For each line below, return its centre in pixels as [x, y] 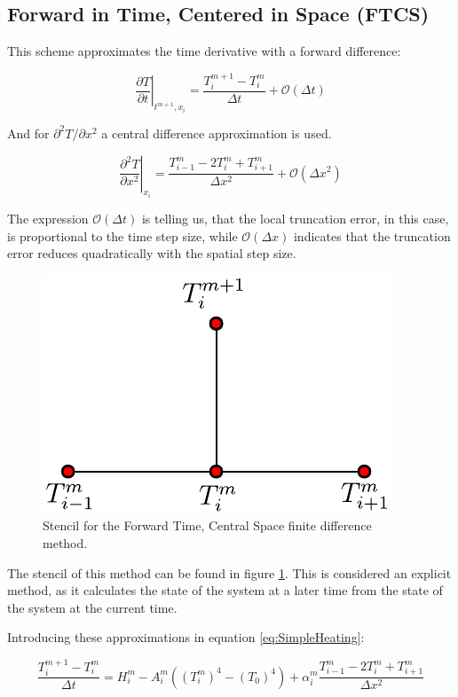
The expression [48, 218]
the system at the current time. [92, 607]
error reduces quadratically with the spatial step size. [152, 253]
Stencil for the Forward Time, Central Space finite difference [207, 525]
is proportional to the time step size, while [122, 235]
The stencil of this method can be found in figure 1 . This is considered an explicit [229, 572]
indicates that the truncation [372, 235]
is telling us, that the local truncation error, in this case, [295, 218]
